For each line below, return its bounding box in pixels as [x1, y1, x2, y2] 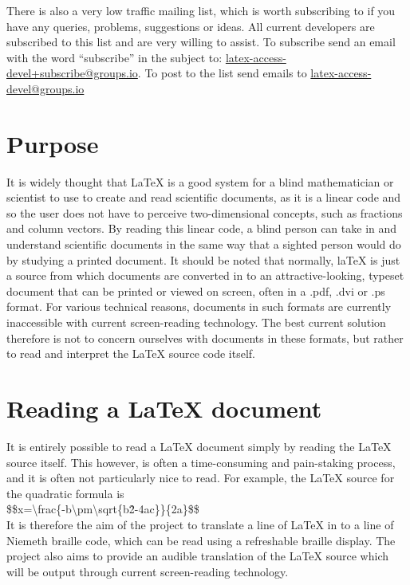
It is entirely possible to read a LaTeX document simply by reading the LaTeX [6, 438, 392, 454]
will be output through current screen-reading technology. [6, 563, 289, 579]
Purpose [6, 127, 99, 159]
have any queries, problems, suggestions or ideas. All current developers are [6, 18, 375, 34]
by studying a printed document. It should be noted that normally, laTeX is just [6, 251, 400, 268]
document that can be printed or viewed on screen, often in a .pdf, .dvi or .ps [6, 282, 385, 299]
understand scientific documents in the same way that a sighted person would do [6, 236, 401, 253]
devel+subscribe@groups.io [6, 65, 138, 81]
